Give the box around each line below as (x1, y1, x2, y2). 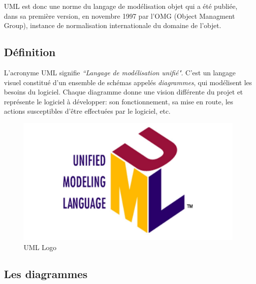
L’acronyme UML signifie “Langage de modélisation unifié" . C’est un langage (4, 67, 236, 77)
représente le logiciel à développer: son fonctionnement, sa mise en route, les (4, 96, 233, 106)
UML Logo (24, 242, 57, 252)
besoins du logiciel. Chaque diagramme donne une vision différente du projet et (4, 87, 243, 97)
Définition (4, 44, 56, 60)
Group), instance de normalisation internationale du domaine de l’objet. (4, 20, 222, 31)
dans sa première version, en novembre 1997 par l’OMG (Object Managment (4, 10, 235, 21)
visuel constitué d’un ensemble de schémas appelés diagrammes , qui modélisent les (4, 77, 252, 87)
